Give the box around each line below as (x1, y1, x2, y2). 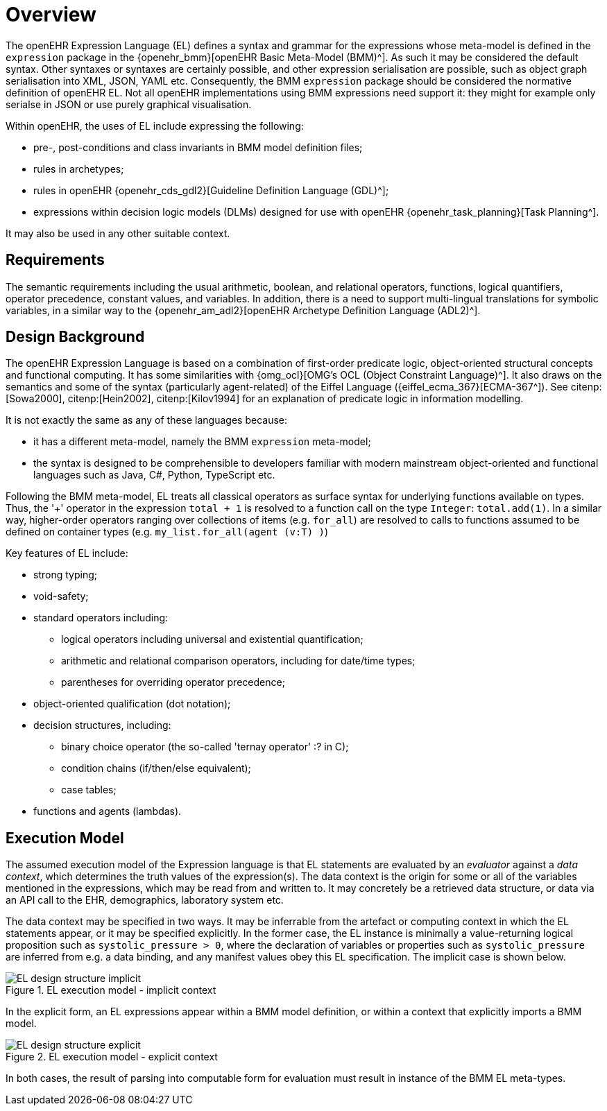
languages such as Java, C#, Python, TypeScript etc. (33, 469, 275, 481)
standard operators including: (33, 612, 169, 624)
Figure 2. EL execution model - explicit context (6, 1051, 218, 1063)
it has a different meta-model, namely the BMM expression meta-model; (33, 436, 371, 448)
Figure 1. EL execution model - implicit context (6, 984, 216, 997)
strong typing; (33, 569, 97, 581)
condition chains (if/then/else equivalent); (61, 762, 251, 775)
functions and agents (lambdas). (33, 805, 182, 818)
